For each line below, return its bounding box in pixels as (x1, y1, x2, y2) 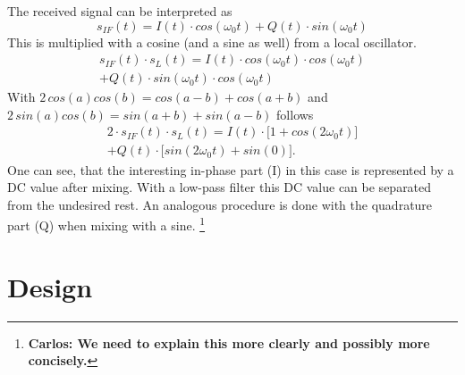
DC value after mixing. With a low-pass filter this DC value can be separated (7, 178, 432, 196)
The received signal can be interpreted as (7, 2, 232, 20)
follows (276, 104, 314, 123)
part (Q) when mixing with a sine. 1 (7, 213, 206, 234)
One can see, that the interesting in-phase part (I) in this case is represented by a (7, 160, 454, 179)
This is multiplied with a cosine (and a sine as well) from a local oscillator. (7, 32, 417, 51)
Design (7, 268, 93, 304)
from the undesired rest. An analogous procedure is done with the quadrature (7, 195, 433, 213)
